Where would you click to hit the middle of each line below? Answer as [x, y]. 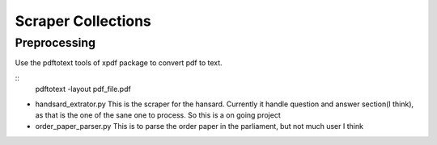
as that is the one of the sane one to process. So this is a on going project [158, 115]
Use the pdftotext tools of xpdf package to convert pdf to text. [119, 63]
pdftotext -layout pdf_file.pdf [83, 89]
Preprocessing [55, 43]
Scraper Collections [83, 21]
